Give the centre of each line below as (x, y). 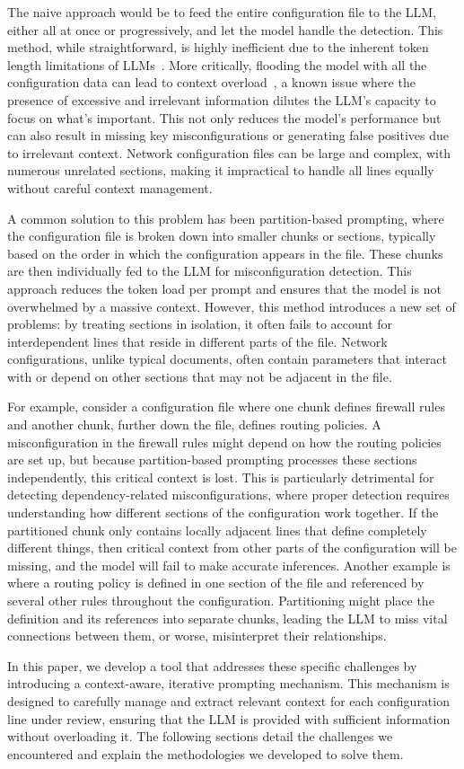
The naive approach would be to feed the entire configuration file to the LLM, (222, 12)
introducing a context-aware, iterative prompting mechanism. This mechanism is (228, 683)
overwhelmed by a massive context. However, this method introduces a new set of (232, 306)
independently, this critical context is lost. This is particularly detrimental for (221, 477)
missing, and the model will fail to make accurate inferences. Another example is (229, 565)
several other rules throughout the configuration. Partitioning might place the (221, 600)
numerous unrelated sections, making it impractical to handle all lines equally (221, 170)
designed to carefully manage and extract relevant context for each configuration (228, 700)
